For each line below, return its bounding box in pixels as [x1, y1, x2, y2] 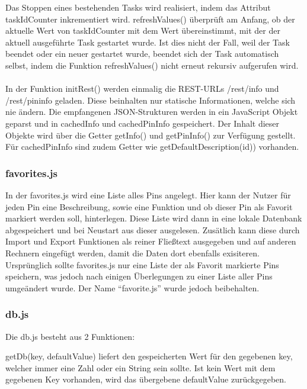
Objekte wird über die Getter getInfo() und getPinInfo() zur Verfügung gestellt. [5, 128, 296, 141]
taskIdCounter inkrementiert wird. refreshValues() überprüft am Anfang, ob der [5, 12, 295, 25]
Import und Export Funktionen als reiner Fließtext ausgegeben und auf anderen [5, 235, 296, 247]
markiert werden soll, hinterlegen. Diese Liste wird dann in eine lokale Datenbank [5, 212, 302, 224]
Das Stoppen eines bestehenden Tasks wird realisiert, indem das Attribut [5, 1, 271, 13]
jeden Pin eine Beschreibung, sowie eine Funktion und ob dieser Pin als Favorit [5, 200, 293, 213]
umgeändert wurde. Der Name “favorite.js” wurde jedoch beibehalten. [5, 281, 260, 294]
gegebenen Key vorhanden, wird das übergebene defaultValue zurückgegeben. [5, 373, 286, 385]
